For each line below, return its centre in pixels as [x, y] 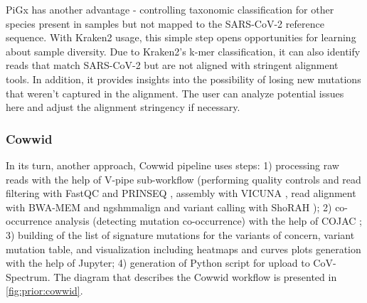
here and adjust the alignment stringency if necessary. [123, 107]
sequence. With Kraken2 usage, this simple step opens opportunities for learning [181, 37]
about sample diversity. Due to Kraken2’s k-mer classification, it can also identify [183, 51]
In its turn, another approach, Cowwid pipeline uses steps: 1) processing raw [172, 165]
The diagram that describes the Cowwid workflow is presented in [195, 276]
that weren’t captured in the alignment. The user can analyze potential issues [175, 93]
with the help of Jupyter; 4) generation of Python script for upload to [158, 263]
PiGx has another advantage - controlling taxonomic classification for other [170, 9]
